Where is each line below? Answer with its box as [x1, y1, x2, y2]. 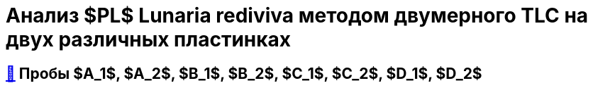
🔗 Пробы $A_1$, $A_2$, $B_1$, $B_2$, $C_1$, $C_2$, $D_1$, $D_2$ [6, 64, 482, 82]
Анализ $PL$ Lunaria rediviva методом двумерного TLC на [6, 4, 589, 27]
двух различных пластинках [6, 27, 292, 51]
